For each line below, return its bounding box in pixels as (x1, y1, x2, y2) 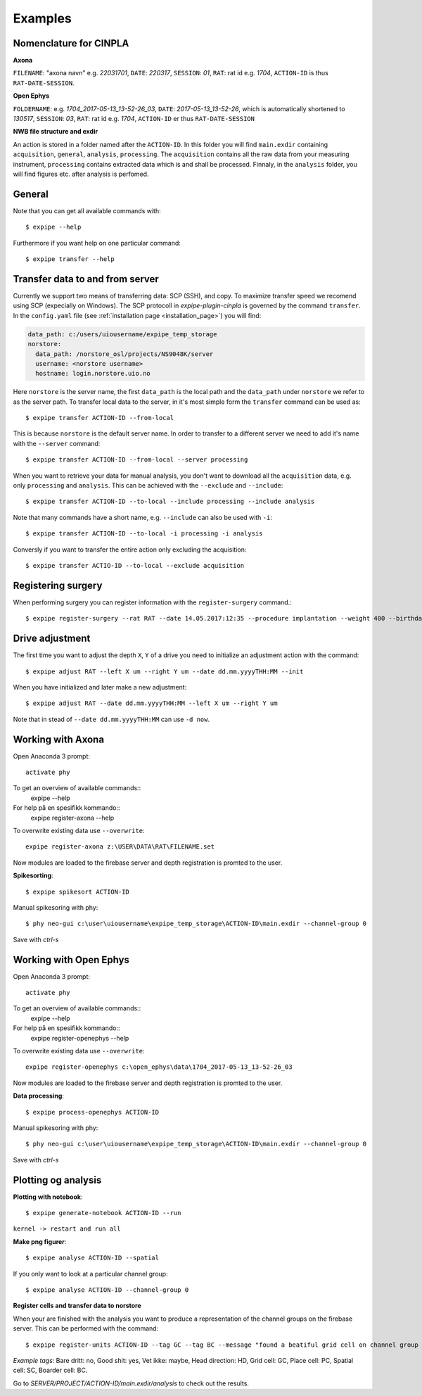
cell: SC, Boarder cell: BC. (13, 1366, 88, 1375)
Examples (13, 11, 72, 26)
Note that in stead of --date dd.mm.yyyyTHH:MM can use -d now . (13, 715, 210, 723)
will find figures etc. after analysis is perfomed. (13, 170, 149, 178)
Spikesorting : (13, 871, 53, 880)
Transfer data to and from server (13, 273, 160, 285)
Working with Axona (13, 733, 105, 745)
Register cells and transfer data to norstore (13, 1302, 142, 1310)
